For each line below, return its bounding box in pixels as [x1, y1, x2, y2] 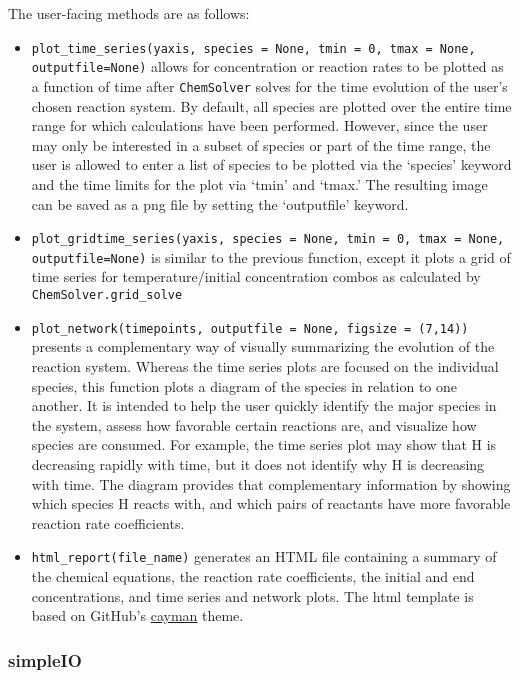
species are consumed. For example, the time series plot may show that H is [31, 434, 497, 455]
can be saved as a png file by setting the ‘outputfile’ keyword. [31, 193, 409, 214]
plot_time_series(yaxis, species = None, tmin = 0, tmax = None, [31, 41, 476, 56]
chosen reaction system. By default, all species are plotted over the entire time [31, 95, 512, 116]
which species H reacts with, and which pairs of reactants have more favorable [31, 493, 511, 514]
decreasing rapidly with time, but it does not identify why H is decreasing [31, 453, 485, 474]
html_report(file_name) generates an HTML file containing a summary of [31, 546, 497, 567]
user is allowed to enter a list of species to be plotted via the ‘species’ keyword [31, 154, 512, 175]
